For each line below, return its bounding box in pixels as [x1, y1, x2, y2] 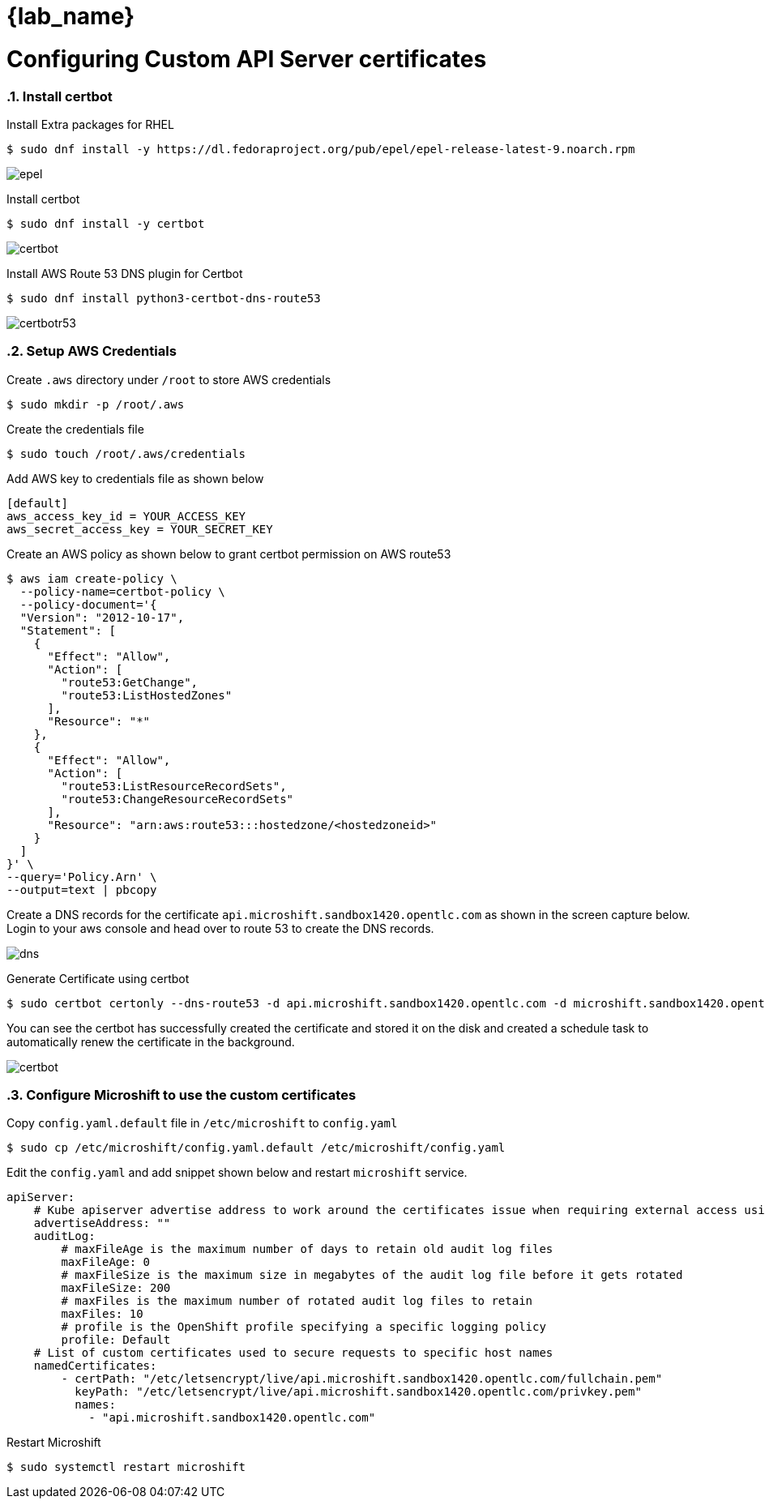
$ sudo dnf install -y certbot [6, 216, 205, 230]
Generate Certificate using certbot [6, 971, 190, 986]
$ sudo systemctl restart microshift [6, 1460, 246, 1474]
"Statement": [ [19, 623, 116, 637]
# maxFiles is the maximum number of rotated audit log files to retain [61, 1294, 533, 1308]
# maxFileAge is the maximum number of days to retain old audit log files [61, 1242, 553, 1256]
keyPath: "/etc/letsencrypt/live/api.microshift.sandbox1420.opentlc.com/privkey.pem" [75, 1385, 642, 1399]
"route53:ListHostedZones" [61, 688, 233, 702]
